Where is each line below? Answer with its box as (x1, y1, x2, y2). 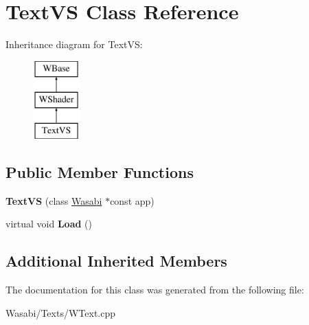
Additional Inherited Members (5, 250, 227, 271)
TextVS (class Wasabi (5, 193, 102, 208)
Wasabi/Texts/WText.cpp (5, 305, 116, 320)
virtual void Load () (5, 216, 92, 231)
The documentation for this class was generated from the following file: (5, 282, 304, 297)
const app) (110, 193, 154, 208)
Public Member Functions (5, 161, 194, 183)
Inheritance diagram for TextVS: (5, 37, 143, 52)
